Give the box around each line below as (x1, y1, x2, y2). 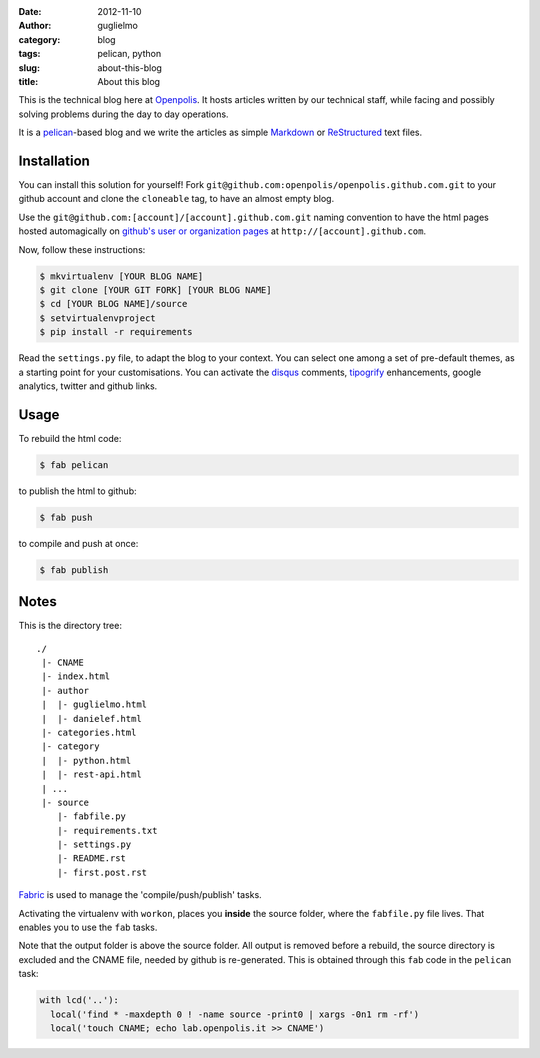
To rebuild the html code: (18, 432, 122, 444)
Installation (18, 152, 90, 169)
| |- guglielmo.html (41, 699, 148, 710)
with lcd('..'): (39, 995, 120, 1006)
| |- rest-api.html (41, 769, 142, 780)
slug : (18, 61, 40, 74)
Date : (18, 6, 42, 17)
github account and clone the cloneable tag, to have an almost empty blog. (18, 193, 335, 205)
